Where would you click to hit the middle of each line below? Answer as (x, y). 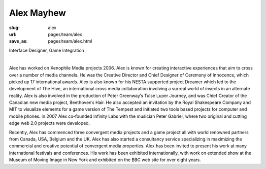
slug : (14, 28)
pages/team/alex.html (70, 41)
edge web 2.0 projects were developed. (50, 123)
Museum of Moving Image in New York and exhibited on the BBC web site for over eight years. (105, 160)
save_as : (18, 41)
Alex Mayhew (37, 13)
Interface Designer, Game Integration (47, 50)
